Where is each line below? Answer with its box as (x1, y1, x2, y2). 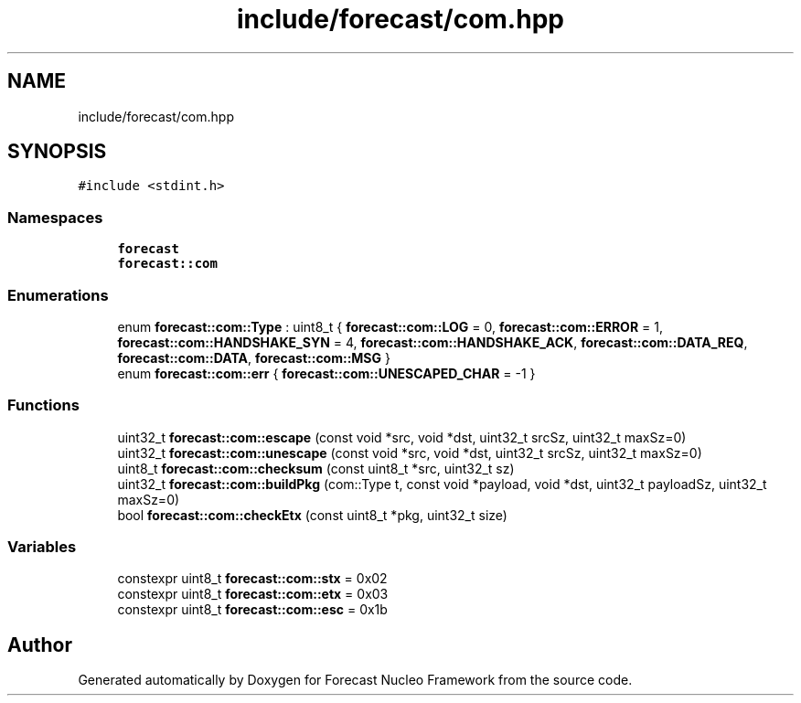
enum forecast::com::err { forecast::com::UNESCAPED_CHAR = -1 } (117, 365, 536, 381)
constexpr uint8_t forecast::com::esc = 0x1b (117, 602, 388, 618)
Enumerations (7, 285, 109, 304)
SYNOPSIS (7, 140, 107, 164)
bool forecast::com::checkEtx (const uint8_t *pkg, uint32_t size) (117, 506, 507, 523)
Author (7, 633, 72, 656)
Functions (7, 396, 80, 415)
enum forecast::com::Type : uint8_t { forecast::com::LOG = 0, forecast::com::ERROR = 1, (117, 318, 663, 335)
